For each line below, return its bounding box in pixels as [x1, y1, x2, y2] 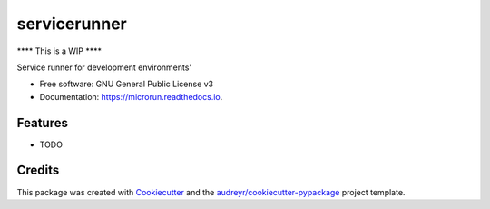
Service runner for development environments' [16, 62, 192, 73]
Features [16, 114, 68, 131]
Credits [16, 163, 60, 178]
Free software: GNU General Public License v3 [39, 78, 214, 90]
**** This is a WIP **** [16, 45, 103, 56]
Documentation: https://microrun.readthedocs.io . [39, 91, 223, 102]
